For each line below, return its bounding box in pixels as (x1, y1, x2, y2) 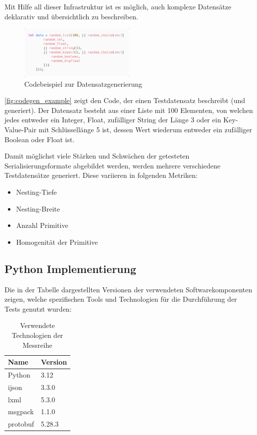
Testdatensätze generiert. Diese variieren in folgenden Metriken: (4, 170, 198, 180)
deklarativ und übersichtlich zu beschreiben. (4, 11, 138, 21)
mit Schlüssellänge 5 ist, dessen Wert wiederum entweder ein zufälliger (39, 124, 253, 134)
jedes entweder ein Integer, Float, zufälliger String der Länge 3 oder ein (4, 114, 221, 125)
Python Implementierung (4, 261, 137, 276)
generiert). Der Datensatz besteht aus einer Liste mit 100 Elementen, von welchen (4, 105, 253, 115)
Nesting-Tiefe (16, 186, 57, 197)
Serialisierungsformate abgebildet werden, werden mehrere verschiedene (4, 160, 221, 170)
